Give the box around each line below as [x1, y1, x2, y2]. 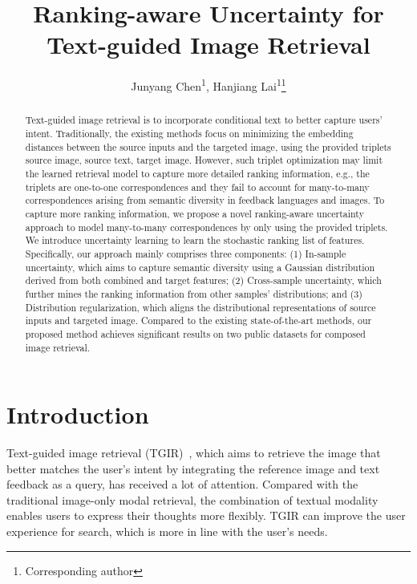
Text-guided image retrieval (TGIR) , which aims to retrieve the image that [6, 444, 381, 461]
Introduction [6, 398, 149, 431]
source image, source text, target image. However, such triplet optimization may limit [25, 153, 383, 167]
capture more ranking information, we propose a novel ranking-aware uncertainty [25, 206, 364, 220]
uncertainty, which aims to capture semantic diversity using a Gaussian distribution [25, 260, 375, 274]
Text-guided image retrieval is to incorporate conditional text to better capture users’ [25, 113, 383, 127]
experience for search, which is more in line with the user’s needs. [6, 523, 328, 540]
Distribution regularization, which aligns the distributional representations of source [25, 300, 376, 314]
